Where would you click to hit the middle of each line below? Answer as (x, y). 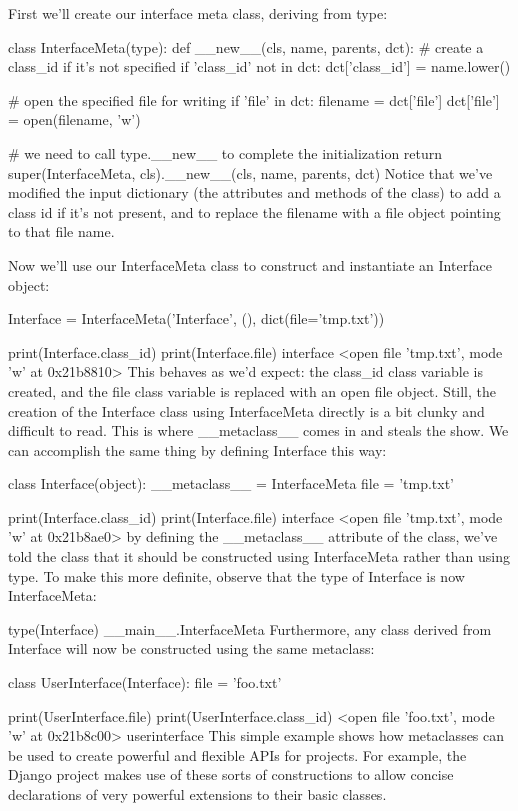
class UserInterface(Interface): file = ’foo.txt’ (145, 682)
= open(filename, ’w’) (74, 119)
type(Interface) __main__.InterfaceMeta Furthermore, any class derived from (250, 628)
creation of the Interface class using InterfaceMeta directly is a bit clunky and (246, 410)
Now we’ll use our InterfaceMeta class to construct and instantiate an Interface (250, 264)
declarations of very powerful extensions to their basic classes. (197, 794)
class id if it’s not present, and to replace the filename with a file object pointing (254, 211)
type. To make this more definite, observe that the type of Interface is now (236, 575)
